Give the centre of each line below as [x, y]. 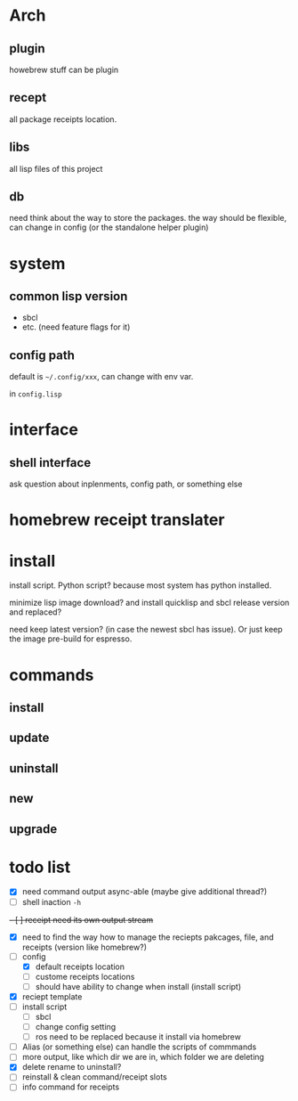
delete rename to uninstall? [72, 1067]
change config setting [76, 1027]
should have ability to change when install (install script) [138, 986]
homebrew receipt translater [117, 520]
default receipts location [80, 966]
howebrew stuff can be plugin [64, 69]
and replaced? [36, 612]
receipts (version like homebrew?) [84, 947]
